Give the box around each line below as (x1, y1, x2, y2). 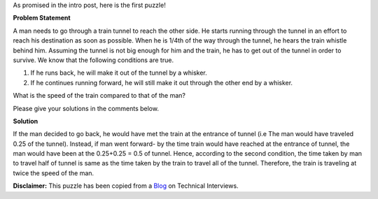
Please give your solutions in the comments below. (13, 104, 159, 112)
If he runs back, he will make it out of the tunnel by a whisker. (30, 68, 208, 77)
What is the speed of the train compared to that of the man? (13, 91, 185, 100)
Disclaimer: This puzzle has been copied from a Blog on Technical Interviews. (13, 182, 239, 190)
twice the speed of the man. (13, 168, 94, 177)
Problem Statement (13, 14, 71, 22)
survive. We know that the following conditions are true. (13, 56, 174, 64)
